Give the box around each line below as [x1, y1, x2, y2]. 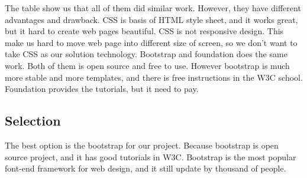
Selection [5, 111, 61, 130]
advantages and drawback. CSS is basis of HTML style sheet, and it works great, [5, 13, 298, 25]
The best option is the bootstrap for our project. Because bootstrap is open [5, 139, 279, 151]
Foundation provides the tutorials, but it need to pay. [5, 83, 199, 95]
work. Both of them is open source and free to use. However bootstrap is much [5, 59, 290, 71]
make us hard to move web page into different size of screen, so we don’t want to [5, 36, 298, 48]
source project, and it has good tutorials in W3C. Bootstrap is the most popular [5, 150, 296, 163]
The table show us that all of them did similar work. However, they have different [5, 2, 301, 14]
